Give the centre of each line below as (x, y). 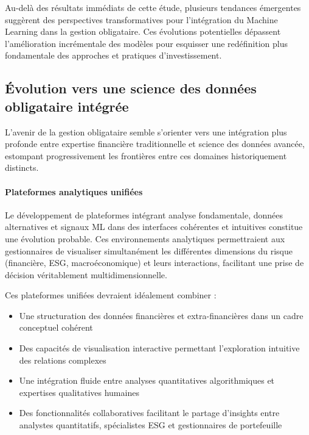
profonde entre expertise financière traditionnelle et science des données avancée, (155, 144)
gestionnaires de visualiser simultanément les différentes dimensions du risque (149, 250)
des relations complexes (63, 360)
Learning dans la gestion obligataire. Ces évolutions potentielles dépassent (143, 31)
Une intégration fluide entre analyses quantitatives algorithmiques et (147, 380)
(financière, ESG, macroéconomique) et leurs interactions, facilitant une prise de (154, 263)
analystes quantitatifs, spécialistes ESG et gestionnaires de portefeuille (151, 425)
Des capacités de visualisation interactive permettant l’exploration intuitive (159, 348)
